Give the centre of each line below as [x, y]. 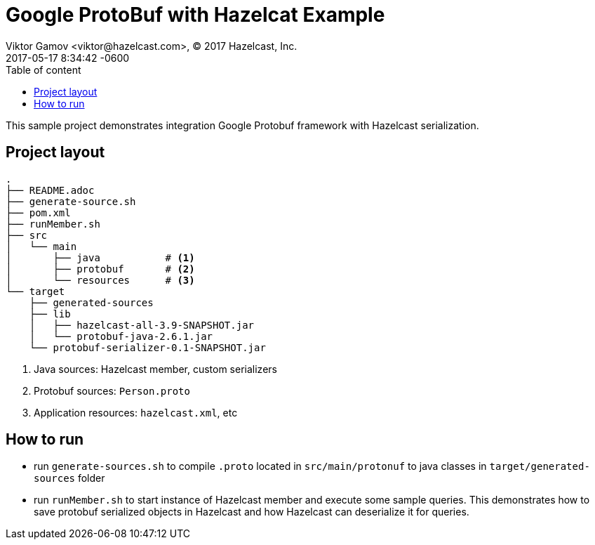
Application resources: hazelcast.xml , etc [136, 412]
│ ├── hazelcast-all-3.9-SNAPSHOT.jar [142, 325]
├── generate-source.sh [71, 201]
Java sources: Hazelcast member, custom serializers [155, 369]
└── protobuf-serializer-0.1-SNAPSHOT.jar [147, 347]
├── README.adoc [50, 190]
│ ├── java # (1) [100, 257]
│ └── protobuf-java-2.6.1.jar [121, 336]
